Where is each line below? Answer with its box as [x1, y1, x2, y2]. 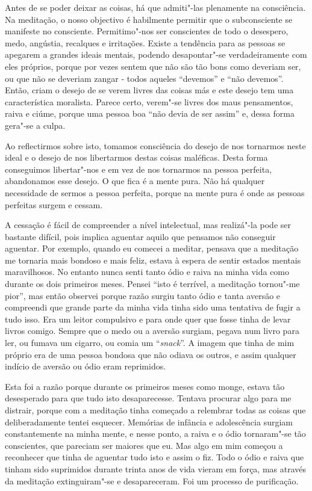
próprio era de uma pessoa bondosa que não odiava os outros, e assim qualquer [5, 348, 296, 360]
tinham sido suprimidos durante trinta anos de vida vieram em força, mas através [5, 462, 307, 475]
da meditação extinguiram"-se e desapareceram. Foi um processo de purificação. [5, 474, 299, 487]
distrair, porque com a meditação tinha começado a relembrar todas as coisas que [5, 404, 306, 416]
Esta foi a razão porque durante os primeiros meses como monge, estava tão [5, 380, 285, 392]
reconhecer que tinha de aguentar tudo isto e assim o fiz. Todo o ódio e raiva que [5, 451, 304, 463]
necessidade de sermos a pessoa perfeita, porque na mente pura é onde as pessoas [5, 186, 305, 199]
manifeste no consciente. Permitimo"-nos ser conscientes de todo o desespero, [5, 25, 289, 37]
